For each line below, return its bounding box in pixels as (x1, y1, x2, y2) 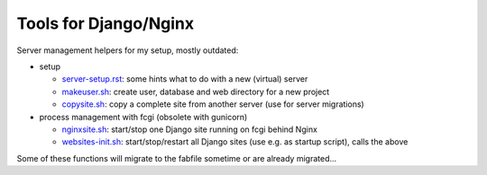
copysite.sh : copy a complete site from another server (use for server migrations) (61, 99, 364, 109)
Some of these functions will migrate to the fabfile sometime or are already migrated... (16, 153, 337, 163)
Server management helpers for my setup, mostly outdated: (16, 45, 239, 56)
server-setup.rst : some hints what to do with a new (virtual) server (61, 74, 308, 84)
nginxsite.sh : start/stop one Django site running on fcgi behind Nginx (61, 124, 317, 135)
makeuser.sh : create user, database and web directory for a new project (61, 86, 330, 97)
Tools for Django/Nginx (16, 13, 195, 33)
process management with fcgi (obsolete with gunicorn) (39, 111, 248, 122)
